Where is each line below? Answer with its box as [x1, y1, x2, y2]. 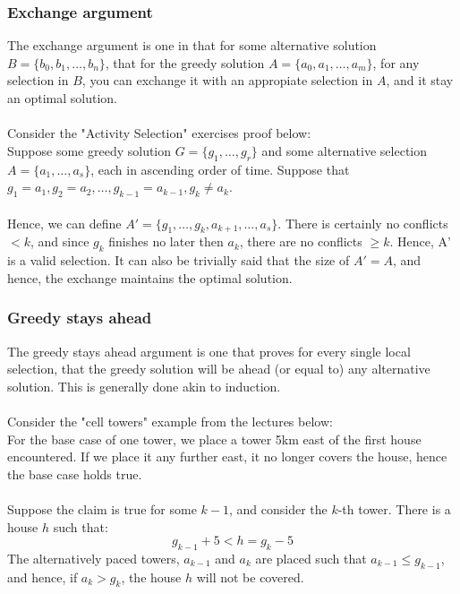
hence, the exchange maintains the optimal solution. [7, 268, 293, 287]
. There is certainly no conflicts [277, 213, 448, 232]
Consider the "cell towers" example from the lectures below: [7, 411, 333, 430]
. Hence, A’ [389, 232, 451, 251]
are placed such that [255, 548, 367, 567]
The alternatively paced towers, [7, 548, 180, 567]
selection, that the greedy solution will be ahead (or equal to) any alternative [7, 359, 430, 378]
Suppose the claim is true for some [7, 499, 197, 518]
